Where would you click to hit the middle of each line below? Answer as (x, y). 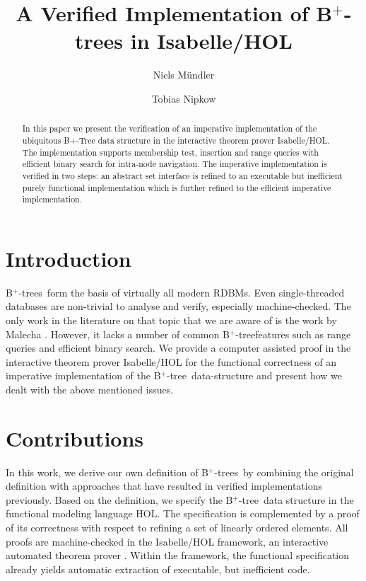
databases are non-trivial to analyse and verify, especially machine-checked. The (178, 306)
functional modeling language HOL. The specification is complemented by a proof (183, 513)
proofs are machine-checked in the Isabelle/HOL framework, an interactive (167, 541)
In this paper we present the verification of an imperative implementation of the (170, 128)
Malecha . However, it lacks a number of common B (118, 334)
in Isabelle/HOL (211, 41)
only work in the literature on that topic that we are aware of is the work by (171, 320)
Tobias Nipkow (184, 98)
